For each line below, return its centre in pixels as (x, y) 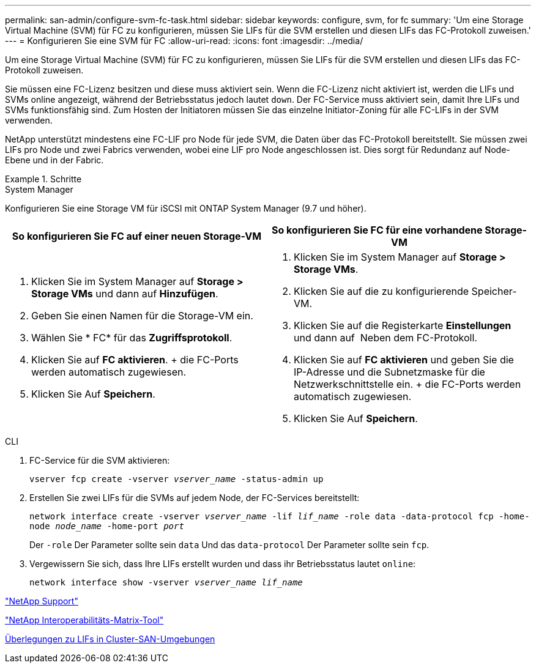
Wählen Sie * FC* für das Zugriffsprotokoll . (132, 338)
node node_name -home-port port (107, 526)
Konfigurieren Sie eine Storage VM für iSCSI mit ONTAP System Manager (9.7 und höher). (186, 208)
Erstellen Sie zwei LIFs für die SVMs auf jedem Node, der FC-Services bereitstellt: (195, 498)
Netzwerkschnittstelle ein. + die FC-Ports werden (408, 384)
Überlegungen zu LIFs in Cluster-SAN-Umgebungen (110, 639)
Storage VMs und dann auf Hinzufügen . (125, 294)
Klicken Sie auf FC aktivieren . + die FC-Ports (135, 360)
